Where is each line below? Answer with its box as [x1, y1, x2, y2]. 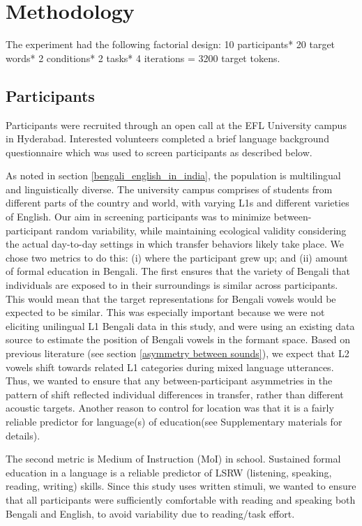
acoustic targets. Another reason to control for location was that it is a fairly [6, 400, 334, 415]
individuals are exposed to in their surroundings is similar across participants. [6, 278, 338, 292]
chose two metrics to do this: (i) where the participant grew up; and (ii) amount [6, 250, 348, 264]
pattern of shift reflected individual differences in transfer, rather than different [6, 386, 344, 401]
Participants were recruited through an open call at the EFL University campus [6, 117, 347, 132]
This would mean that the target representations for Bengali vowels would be [6, 291, 336, 306]
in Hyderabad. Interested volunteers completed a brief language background [6, 131, 329, 146]
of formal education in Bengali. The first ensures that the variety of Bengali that [6, 264, 350, 278]
